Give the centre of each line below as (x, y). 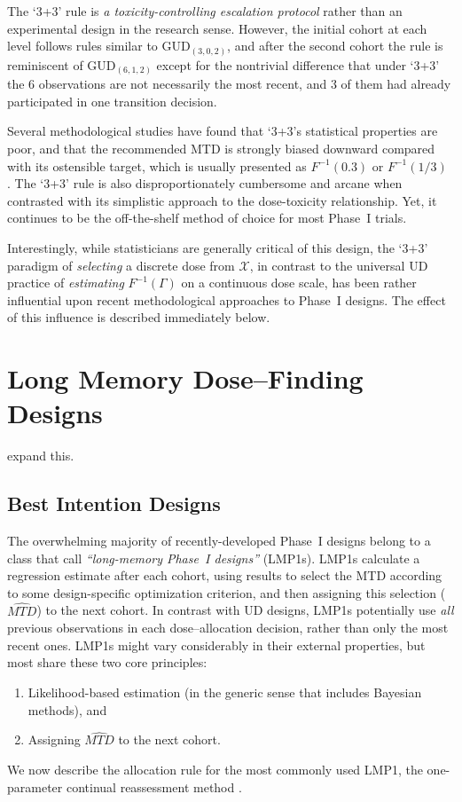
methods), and (67, 709)
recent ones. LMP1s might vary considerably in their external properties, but (216, 645)
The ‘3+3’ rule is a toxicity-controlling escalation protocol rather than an (205, 11)
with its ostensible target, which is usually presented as (157, 165)
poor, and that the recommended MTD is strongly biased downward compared (221, 148)
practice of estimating (66, 283)
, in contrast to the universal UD (339, 265)
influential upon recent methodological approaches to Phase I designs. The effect (227, 299)
